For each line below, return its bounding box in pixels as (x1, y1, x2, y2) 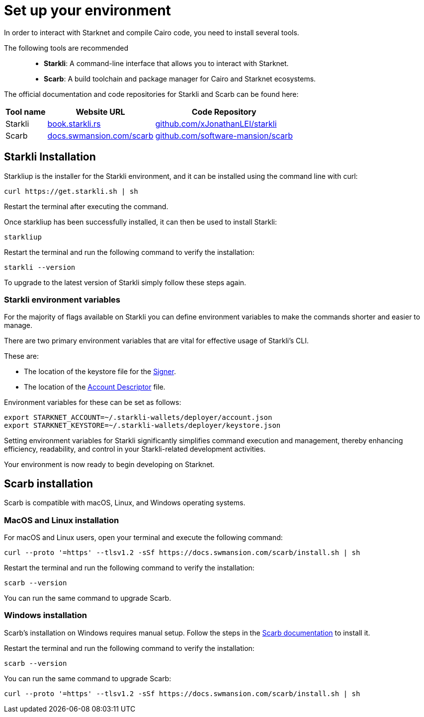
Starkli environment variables (4, 294, 120, 305)
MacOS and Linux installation (4, 515, 119, 525)
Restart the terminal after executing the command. (4, 202, 169, 211)
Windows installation (4, 610, 87, 621)
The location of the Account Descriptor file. (24, 383, 166, 392)
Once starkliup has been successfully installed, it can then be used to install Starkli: (4, 217, 277, 226)
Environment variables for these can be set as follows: (4, 398, 181, 407)
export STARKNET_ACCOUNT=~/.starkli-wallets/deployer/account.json (4, 413, 272, 422)
